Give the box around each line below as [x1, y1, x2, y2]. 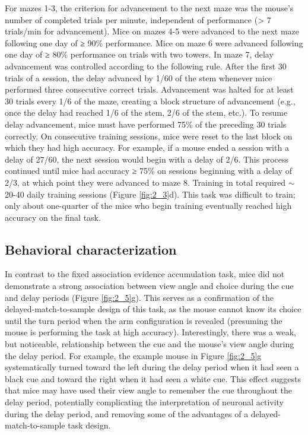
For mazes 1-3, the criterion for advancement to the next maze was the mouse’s [5, 2, 294, 14]
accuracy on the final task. [5, 211, 101, 223]
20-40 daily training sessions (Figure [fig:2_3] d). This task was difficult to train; [5, 188, 296, 200]
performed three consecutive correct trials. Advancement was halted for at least [5, 83, 294, 96]
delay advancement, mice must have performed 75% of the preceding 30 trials [5, 118, 287, 130]
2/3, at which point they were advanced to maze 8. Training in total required [5, 176, 286, 188]
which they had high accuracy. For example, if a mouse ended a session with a [5, 141, 289, 154]
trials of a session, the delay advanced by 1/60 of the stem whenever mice [5, 71, 272, 84]
